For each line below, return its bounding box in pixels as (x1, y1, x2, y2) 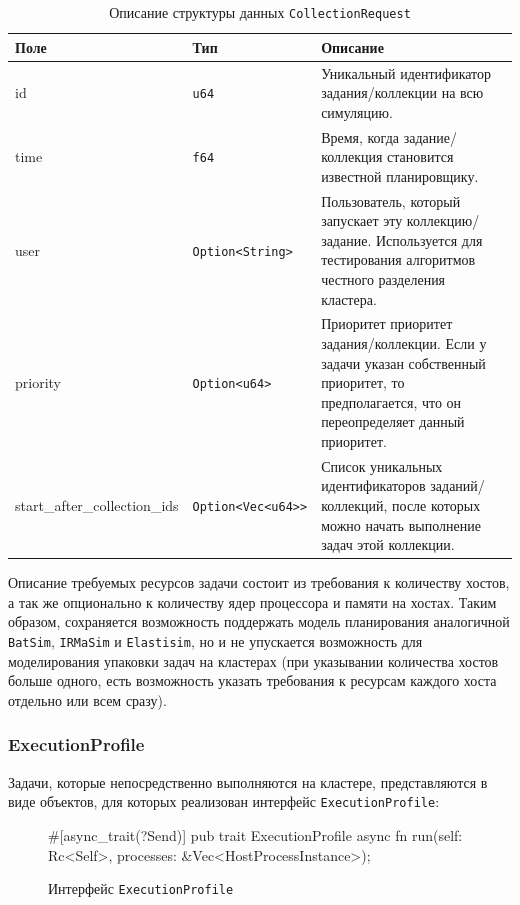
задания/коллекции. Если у (321, 332, 487, 353)
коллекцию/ (406, 210, 480, 231)
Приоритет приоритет (321, 313, 453, 334)
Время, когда (321, 126, 400, 147)
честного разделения (321, 268, 446, 289)
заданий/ (430, 475, 485, 496)
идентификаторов (321, 475, 426, 496)
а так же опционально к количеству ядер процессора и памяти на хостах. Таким (8, 591, 497, 612)
